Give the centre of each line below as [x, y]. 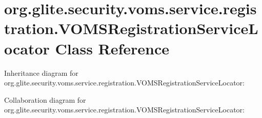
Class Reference [112, 48]
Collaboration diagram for [45, 99]
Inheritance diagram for [41, 72]
